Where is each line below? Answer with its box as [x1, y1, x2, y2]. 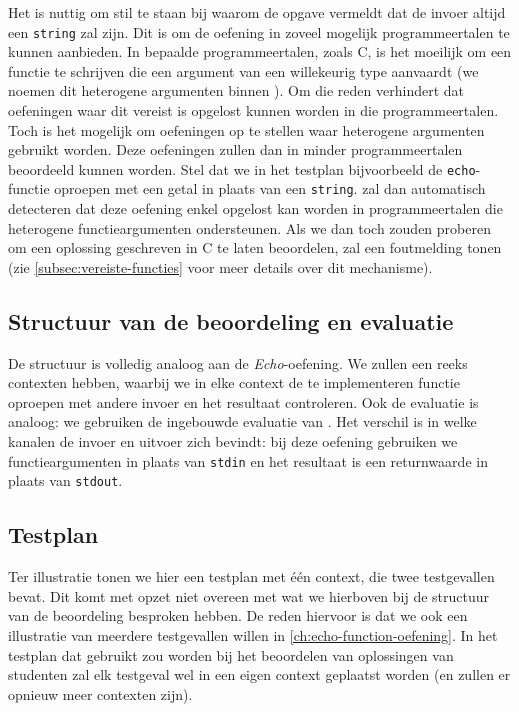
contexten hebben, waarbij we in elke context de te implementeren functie [8, 372, 460, 393]
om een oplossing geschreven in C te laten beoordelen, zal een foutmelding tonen [8, 237, 502, 258]
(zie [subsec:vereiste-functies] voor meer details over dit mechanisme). [8, 256, 433, 277]
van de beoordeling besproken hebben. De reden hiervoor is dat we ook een [8, 605, 468, 626]
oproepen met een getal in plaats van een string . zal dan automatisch [54, 178, 486, 199]
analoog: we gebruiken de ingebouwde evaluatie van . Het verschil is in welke [8, 411, 477, 432]
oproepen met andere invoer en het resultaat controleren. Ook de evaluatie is [8, 391, 479, 412]
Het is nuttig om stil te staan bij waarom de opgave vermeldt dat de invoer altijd [8, 2, 506, 22]
